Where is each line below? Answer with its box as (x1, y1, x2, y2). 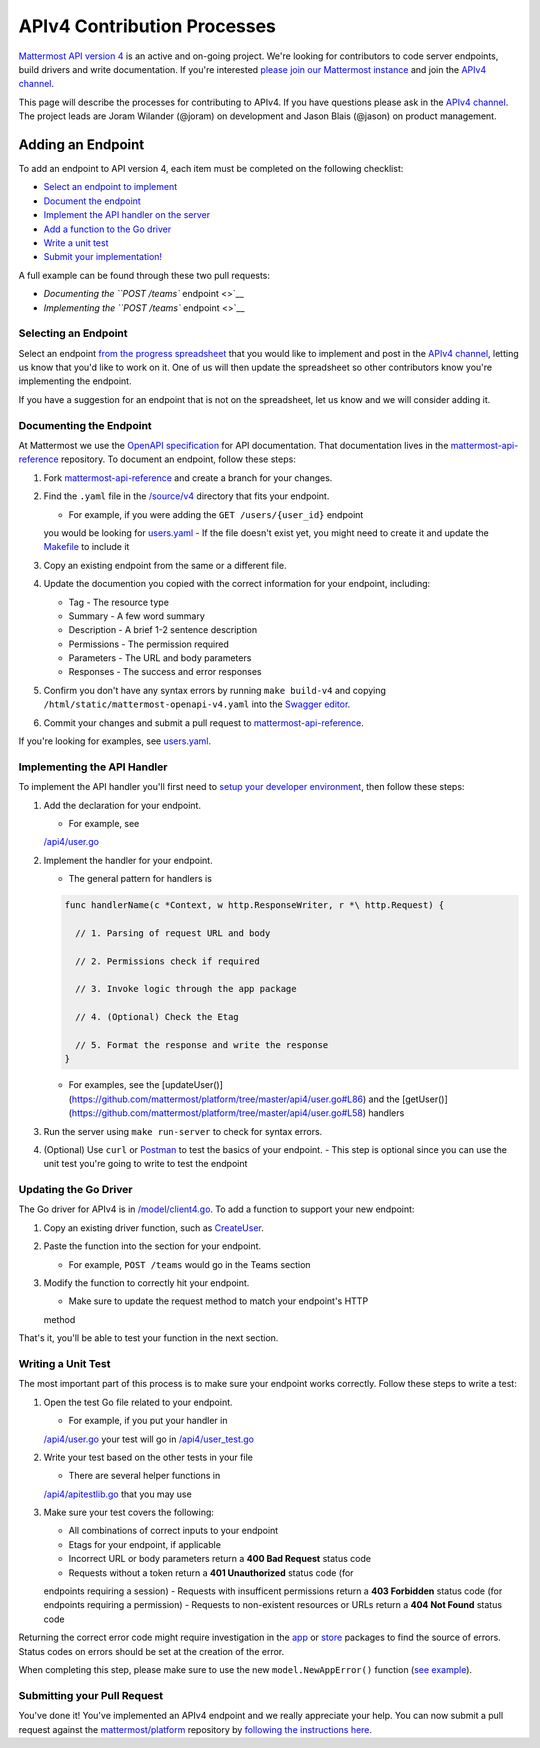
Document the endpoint (43, 195, 142, 207)
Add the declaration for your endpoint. (43, 799, 202, 811)
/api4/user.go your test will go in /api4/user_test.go (43, 1433, 255, 1445)
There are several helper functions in (68, 1470, 221, 1482)
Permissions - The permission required (68, 638, 229, 650)
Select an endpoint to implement (43, 181, 178, 193)
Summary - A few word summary (68, 610, 205, 622)
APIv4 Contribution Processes (18, 15, 277, 37)
